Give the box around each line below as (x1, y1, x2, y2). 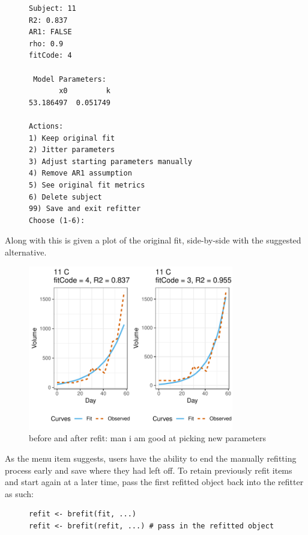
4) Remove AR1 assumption (29, 169, 132, 178)
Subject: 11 (29, 4, 76, 13)
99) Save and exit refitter (29, 204, 141, 213)
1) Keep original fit (29, 133, 115, 142)
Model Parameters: (33, 75, 106, 84)
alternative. (5, 245, 47, 258)
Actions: (29, 121, 64, 130)
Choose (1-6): (29, 216, 85, 225)
